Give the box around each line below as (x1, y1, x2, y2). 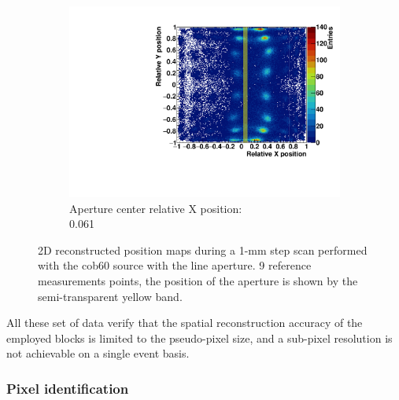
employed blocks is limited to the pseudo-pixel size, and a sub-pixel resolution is (6, 329, 393, 346)
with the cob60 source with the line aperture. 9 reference (38, 257, 312, 273)
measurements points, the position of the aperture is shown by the (38, 273, 358, 289)
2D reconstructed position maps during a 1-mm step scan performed (38, 241, 368, 258)
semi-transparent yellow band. (38, 288, 183, 304)
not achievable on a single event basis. (6, 345, 190, 361)
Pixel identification (6, 378, 129, 398)
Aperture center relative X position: (69, 200, 242, 216)
